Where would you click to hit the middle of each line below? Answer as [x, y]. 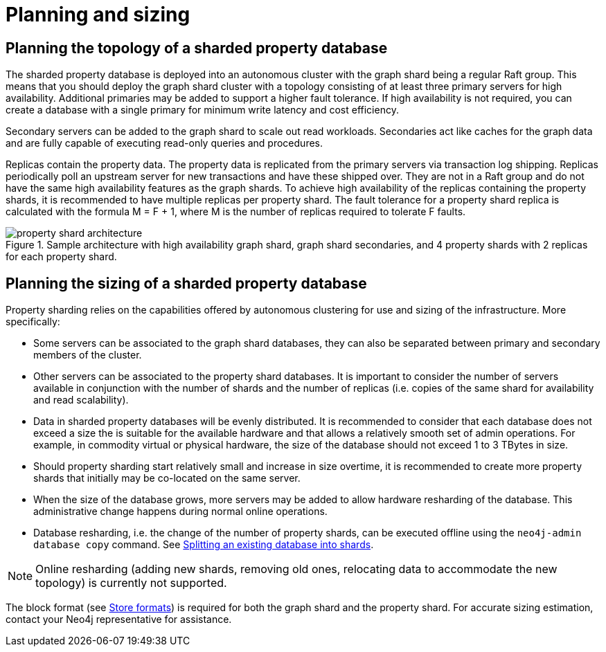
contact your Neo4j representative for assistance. [119, 619]
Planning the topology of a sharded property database [197, 48]
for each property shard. [61, 257]
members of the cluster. [88, 355]
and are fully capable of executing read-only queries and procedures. [164, 143]
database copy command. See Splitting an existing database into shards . [204, 545]
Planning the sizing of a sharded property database [186, 283]
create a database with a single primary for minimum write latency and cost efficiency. [202, 110]
